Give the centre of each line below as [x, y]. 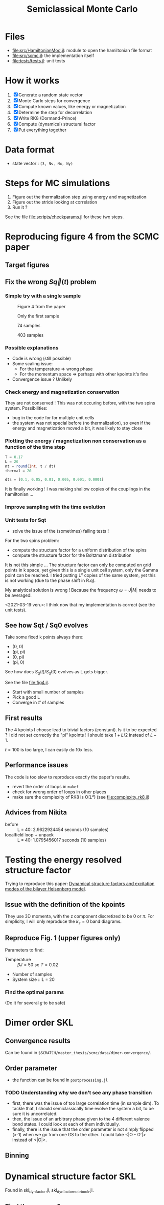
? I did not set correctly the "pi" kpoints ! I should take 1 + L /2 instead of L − [81, 735]
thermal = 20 [18, 471]
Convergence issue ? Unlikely [42, 379]
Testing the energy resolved [63, 860]
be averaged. [18, 595]
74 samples [29, 326]
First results [24, 718]
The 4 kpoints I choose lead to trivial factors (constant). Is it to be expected [81, 730]
